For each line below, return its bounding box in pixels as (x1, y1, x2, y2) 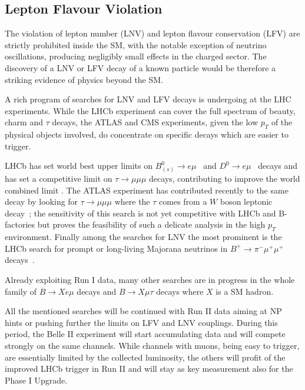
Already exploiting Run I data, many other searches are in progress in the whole (5, 274, 295, 286)
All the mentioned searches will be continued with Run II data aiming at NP (5, 305, 282, 317)
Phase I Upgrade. (5, 374, 68, 386)
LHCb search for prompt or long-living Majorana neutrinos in (5, 242, 228, 254)
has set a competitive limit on (5, 172, 112, 185)
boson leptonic (220, 195, 273, 208)
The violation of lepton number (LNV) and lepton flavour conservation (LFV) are (5, 27, 300, 39)
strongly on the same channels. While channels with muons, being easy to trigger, (5, 339, 300, 351)
